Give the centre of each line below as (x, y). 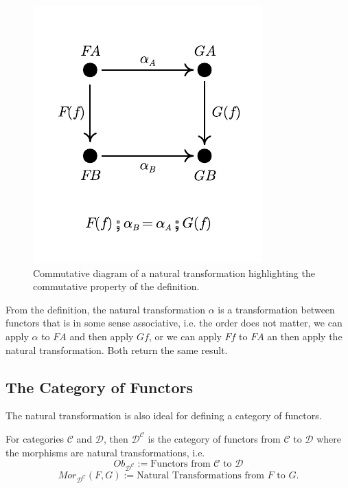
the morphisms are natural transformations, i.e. (105, 452)
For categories (35, 438)
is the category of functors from (214, 438)
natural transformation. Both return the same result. (117, 350)
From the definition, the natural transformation (105, 309)
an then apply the (305, 336)
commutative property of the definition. (116, 286)
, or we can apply (185, 336)
